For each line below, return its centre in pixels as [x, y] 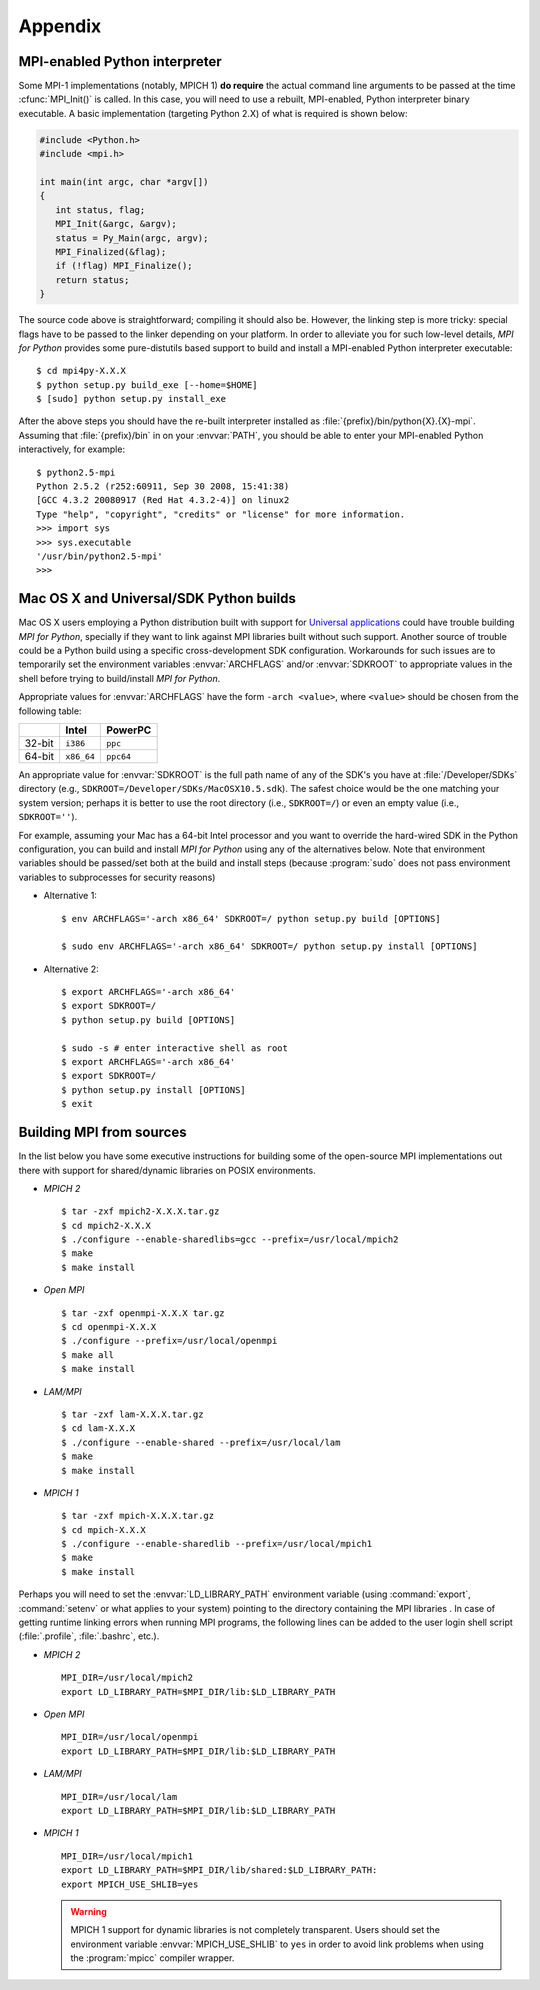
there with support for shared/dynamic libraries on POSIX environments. [167, 1170]
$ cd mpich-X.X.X [103, 1529]
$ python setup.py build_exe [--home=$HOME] [147, 384]
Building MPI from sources [102, 1132]
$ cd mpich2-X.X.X [106, 1225]
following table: [50, 711]
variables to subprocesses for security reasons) [117, 877]
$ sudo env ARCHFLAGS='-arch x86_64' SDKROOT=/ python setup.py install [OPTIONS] [269, 946]
